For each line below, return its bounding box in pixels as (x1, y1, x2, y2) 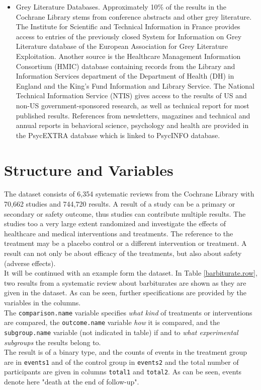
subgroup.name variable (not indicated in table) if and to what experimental (4, 327, 238, 337)
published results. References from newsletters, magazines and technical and (16, 110, 250, 120)
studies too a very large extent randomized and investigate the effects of (4, 218, 226, 229)
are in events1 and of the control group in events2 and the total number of (4, 356, 239, 367)
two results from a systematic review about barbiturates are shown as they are (4, 277, 246, 288)
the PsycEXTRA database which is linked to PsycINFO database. (16, 129, 220, 140)
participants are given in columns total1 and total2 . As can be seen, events (4, 366, 242, 377)
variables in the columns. (4, 297, 81, 307)
